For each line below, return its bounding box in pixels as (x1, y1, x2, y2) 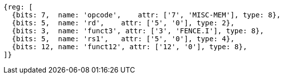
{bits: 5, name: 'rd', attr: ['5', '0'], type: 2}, (11, 19, 235, 27)
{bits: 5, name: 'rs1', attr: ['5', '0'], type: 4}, (11, 35, 235, 43)
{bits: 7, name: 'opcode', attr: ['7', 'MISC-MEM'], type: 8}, (11, 11, 281, 19)
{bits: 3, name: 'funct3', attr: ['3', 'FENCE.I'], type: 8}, (11, 27, 264, 35)
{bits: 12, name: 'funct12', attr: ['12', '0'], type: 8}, (11, 43, 247, 51)
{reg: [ (3, 3, 33, 11)
